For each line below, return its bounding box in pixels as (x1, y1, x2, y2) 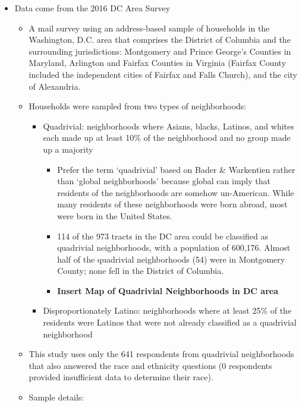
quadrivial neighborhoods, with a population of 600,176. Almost (57, 241, 291, 254)
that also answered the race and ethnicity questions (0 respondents (29, 359, 272, 371)
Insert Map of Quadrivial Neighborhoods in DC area (57, 284, 278, 296)
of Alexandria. (29, 80, 81, 92)
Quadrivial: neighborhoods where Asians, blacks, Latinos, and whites (43, 119, 294, 132)
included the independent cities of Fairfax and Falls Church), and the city (29, 68, 297, 80)
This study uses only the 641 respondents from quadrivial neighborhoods (29, 348, 294, 360)
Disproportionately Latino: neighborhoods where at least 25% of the (43, 304, 292, 317)
